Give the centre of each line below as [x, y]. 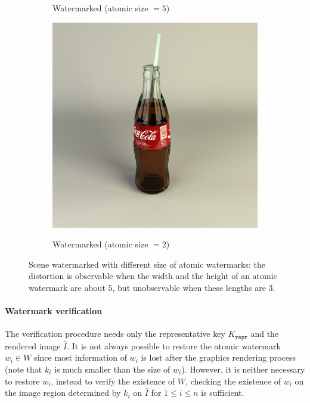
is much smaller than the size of [112, 369]
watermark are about [67, 287]
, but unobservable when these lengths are [189, 287]
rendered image [33, 345]
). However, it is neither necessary [243, 369]
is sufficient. [223, 393]
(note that [24, 369]
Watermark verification [54, 311]
